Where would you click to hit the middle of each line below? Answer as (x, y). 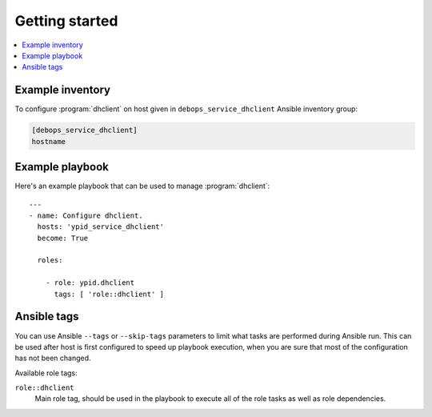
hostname (49, 141)
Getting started (66, 21)
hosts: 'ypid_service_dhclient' (100, 227)
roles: (50, 261)
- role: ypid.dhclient (90, 283)
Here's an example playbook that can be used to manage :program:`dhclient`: (142, 186)
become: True (63, 238)
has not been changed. (53, 358)
